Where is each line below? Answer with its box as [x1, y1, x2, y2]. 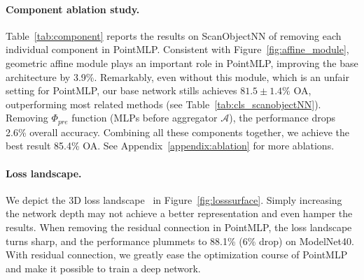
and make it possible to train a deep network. [6, 260, 201, 275]
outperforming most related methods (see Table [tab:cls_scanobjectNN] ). [6, 96, 321, 111]
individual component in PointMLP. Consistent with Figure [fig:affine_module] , [6, 42, 349, 57]
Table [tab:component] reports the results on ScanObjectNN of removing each [6, 28, 342, 43]
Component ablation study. [6, 1, 140, 16]
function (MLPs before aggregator [71, 110, 218, 125]
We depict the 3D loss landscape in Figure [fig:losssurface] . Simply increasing [6, 192, 342, 207]
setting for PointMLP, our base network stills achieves [6, 83, 237, 98]
